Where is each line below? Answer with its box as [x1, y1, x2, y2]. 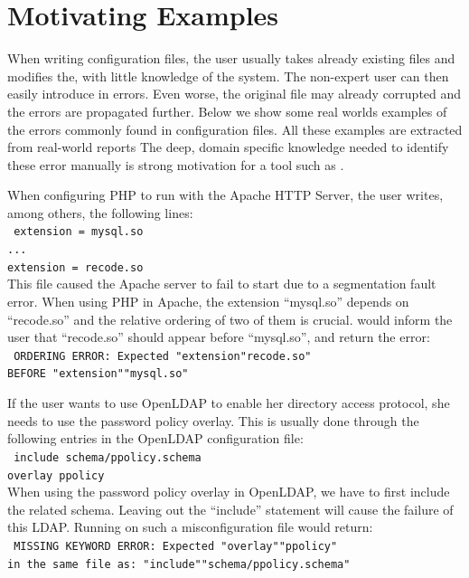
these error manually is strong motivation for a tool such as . [7, 155, 344, 174]
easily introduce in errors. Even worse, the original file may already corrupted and [7, 84, 462, 103]
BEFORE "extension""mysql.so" [7, 367, 189, 381]
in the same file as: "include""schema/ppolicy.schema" [7, 557, 351, 571]
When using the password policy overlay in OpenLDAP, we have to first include [7, 482, 450, 501]
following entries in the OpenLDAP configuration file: [7, 429, 304, 448]
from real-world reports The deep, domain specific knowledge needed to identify [7, 137, 449, 156]
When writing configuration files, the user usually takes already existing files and [7, 49, 455, 68]
